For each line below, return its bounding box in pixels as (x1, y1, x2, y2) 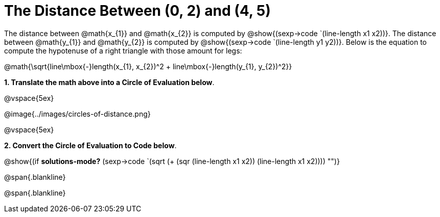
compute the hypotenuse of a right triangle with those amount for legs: (4, 46, 242, 55)
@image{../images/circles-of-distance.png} (4, 109, 151, 118)
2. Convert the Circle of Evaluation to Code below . (4, 141, 177, 150)
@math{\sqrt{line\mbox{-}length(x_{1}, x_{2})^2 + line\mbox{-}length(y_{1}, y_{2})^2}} (4, 62, 292, 71)
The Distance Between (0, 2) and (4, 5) (4, 2, 271, 19)
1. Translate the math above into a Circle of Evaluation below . (4, 77, 215, 87)
